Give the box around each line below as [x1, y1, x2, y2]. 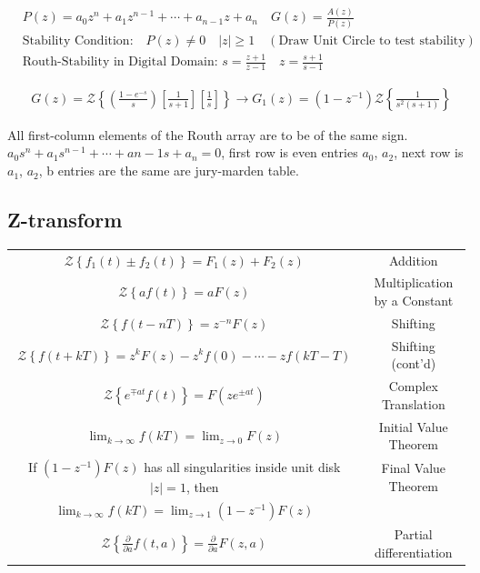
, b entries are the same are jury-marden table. [38, 161, 299, 180]
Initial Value [378, 417, 448, 436]
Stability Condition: [22, 34, 134, 47]
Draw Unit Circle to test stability [278, 34, 465, 47]
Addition [388, 250, 438, 269]
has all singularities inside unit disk [144, 457, 341, 477]
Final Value [381, 458, 446, 477]
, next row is [394, 143, 464, 162]
